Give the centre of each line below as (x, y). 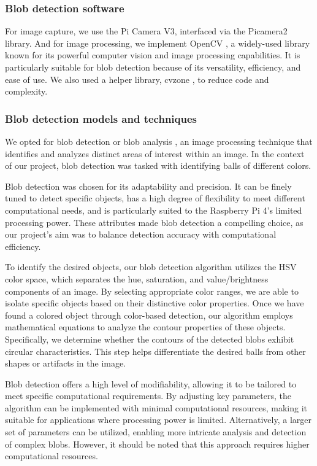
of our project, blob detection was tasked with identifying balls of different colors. (158, 165)
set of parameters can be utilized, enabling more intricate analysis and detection (156, 432)
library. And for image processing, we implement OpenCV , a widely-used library (158, 43)
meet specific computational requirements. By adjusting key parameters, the (148, 396)
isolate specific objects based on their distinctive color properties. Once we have (155, 303)
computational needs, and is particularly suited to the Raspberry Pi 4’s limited (154, 210)
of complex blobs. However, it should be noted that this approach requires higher (157, 444)
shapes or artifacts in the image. (66, 363)
